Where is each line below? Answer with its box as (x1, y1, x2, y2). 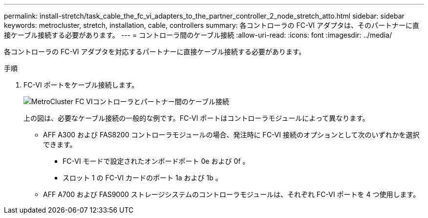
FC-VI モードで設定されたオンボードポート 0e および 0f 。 (63, 157, 250, 165)
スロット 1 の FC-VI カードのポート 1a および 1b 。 (63, 174, 222, 182)
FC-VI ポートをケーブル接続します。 (23, 81, 139, 89)
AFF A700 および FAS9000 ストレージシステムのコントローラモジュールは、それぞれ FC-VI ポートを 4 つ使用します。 (43, 190, 420, 198)
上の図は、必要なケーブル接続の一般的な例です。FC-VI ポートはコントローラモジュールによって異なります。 (23, 114, 369, 122)
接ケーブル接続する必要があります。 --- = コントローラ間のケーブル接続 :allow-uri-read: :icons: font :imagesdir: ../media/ (4, 31, 392, 39)
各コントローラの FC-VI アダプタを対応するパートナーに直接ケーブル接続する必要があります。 (4, 47, 306, 56)
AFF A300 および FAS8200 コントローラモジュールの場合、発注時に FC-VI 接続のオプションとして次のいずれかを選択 (43, 131, 420, 139)
